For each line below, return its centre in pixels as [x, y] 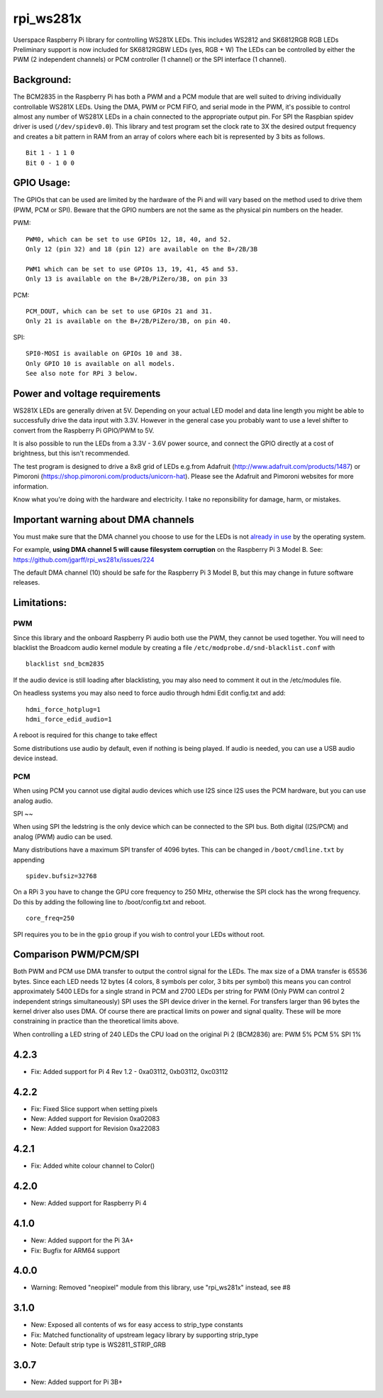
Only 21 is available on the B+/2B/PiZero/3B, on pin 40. [129, 321]
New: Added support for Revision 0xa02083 [95, 1119]
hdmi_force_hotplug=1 [63, 709]
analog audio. [33, 801]
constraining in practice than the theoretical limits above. [96, 1021]
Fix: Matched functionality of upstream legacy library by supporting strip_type [145, 1335]
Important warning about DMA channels [104, 520]
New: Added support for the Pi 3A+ [82, 1240]
